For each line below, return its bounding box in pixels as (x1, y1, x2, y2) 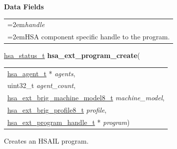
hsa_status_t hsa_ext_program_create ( (4, 50, 140, 60)
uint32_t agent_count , (7, 80, 76, 90)
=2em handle (7, 19, 45, 30)
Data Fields (4, 1, 44, 11)
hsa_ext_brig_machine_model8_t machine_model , (7, 92, 165, 103)
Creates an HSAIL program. (4, 136, 89, 146)
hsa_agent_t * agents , (7, 68, 76, 78)
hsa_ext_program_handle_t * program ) (7, 117, 130, 127)
